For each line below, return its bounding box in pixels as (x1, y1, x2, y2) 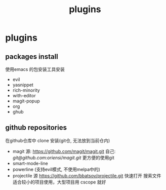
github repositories (5, 123, 67, 132)
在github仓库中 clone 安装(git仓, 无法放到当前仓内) (5, 137, 110, 143)
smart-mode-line (12, 160, 48, 166)
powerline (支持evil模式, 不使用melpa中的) (12, 166, 100, 172)
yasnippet (12, 82, 34, 88)
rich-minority (12, 87, 40, 93)
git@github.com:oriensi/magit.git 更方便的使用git (12, 155, 115, 161)
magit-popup (12, 98, 40, 104)
